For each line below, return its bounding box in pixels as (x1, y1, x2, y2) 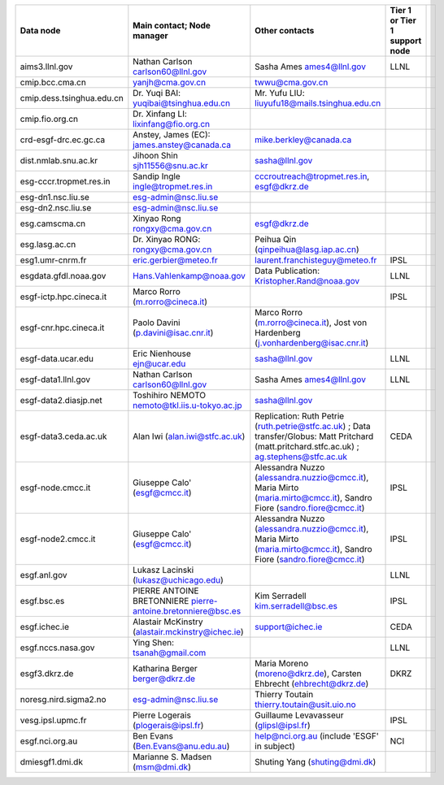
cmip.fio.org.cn (20, 114, 79, 124)
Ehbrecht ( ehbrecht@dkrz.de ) (255, 679, 369, 689)
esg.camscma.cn (20, 218, 86, 229)
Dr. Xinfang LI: (133, 108, 187, 119)
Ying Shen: (133, 637, 175, 648)
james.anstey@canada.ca (133, 139, 232, 150)
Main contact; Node (133, 20, 211, 31)
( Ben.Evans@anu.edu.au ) (133, 740, 230, 752)
